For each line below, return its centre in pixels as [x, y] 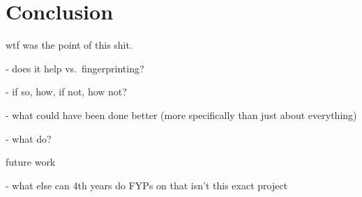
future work [31, 162]
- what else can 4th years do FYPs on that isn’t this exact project [147, 185]
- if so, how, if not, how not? [66, 92]
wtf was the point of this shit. [69, 45]
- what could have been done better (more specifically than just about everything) [181, 115]
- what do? [29, 138]
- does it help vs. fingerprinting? [75, 68]
